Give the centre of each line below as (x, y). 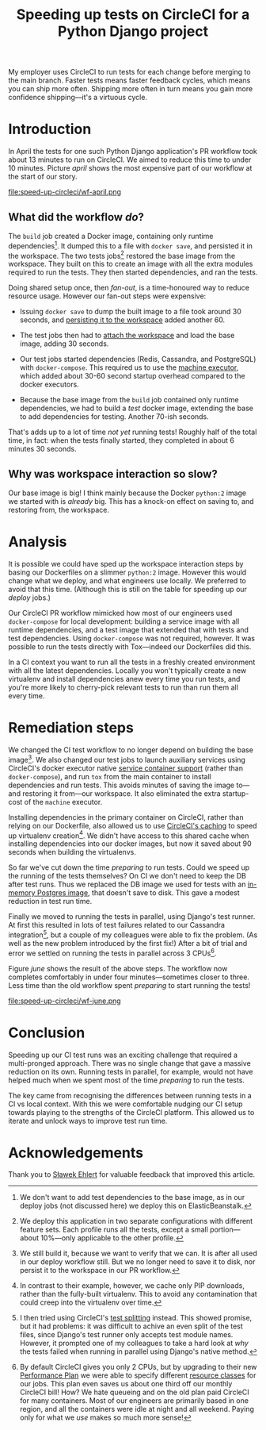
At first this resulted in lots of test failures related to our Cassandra (117, 925)
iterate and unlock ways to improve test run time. (88, 1121)
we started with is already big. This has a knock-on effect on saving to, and (131, 502)
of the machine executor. (63, 801)
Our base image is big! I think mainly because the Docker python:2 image (127, 493)
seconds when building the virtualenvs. (72, 852)
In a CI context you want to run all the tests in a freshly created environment (132, 662)
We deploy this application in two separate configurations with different (136, 1221)
